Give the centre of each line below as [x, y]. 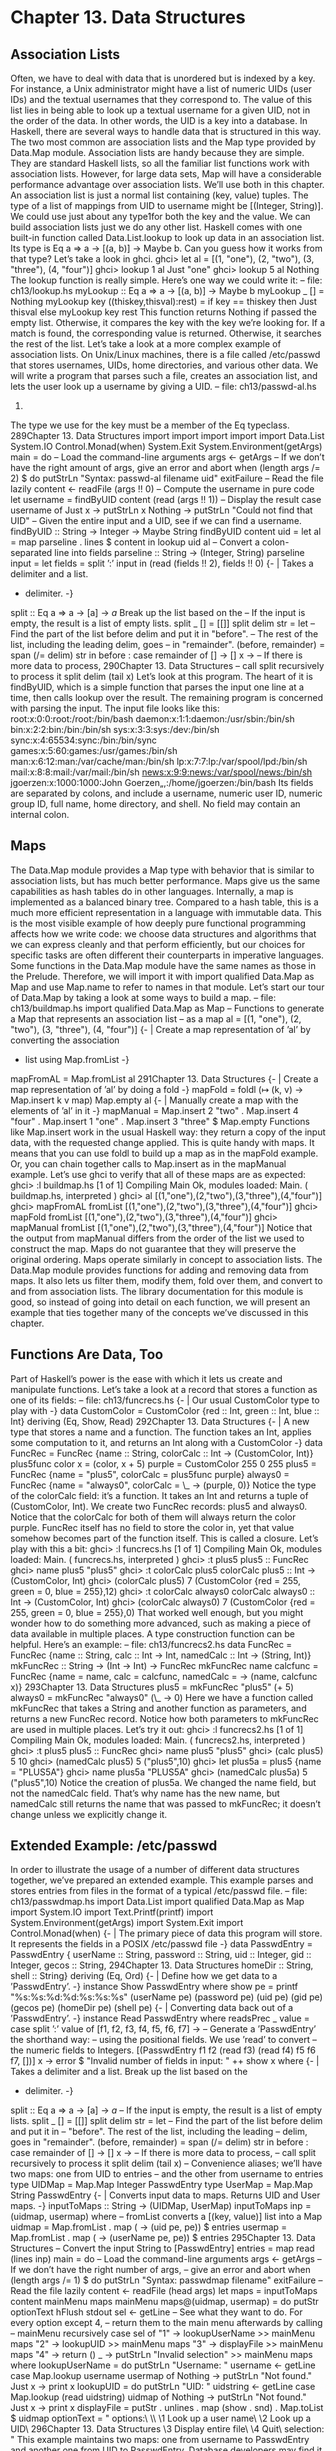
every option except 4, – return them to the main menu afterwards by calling [166, 2323]
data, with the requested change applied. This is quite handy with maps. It [162, 1142]
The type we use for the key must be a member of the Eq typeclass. [150, 425]
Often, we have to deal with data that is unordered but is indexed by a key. [163, 78]
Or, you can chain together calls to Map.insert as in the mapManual [148, 1163]
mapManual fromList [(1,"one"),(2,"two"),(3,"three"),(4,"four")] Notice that [161, 1227]
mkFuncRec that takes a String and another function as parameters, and [158, 1708]
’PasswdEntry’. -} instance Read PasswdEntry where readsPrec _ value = [160, 2018]
